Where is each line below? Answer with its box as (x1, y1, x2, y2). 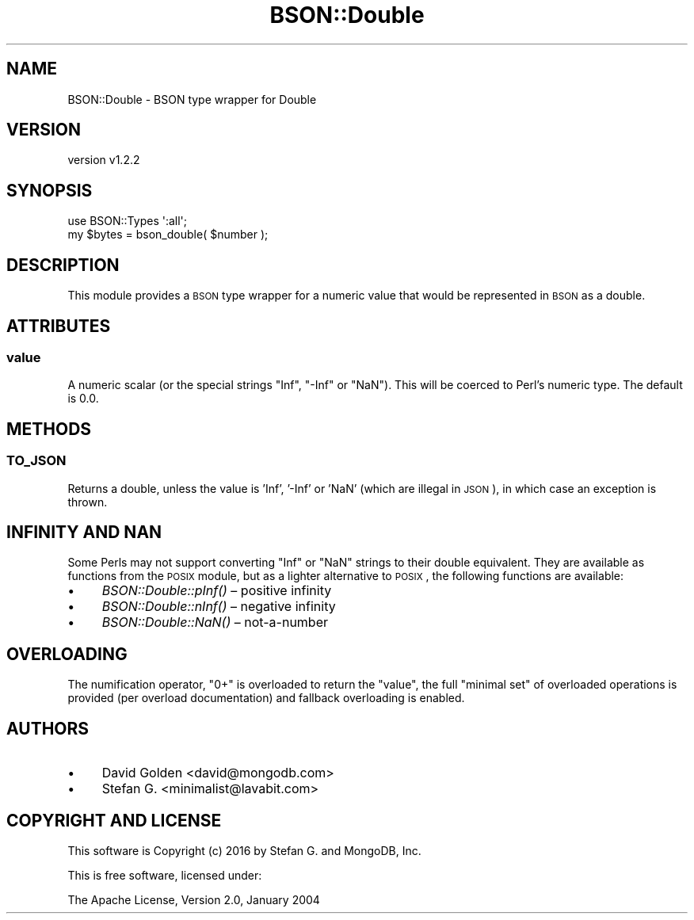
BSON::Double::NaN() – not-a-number (101, 614, 328, 631)
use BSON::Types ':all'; (67, 214, 188, 228)
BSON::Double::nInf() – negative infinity (101, 598, 336, 615)
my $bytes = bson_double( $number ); (67, 227, 269, 242)
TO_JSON (6, 452, 67, 469)
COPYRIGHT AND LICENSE (6, 810, 222, 830)
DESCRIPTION (6, 254, 120, 275)
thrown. (67, 494, 108, 509)
